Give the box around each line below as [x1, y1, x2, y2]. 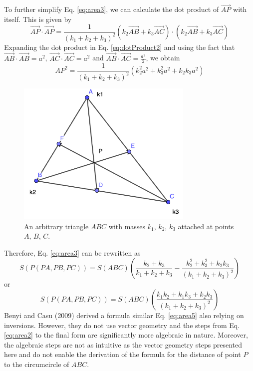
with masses [108, 221, 146, 231]
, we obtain [146, 52, 180, 63]
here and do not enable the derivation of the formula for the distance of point [4, 349, 241, 360]
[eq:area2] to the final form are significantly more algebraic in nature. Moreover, [4, 330, 248, 340]
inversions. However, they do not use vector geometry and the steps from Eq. [4, 320, 240, 330]
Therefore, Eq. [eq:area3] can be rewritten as [4, 247, 141, 258]
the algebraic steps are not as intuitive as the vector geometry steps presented [4, 339, 243, 350]
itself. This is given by [4, 13, 72, 24]
